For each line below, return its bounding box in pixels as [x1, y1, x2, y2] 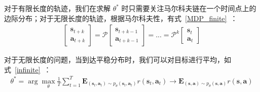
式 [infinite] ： [4, 64, 51, 74]
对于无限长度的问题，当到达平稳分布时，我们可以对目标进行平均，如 [4, 54, 231, 65]
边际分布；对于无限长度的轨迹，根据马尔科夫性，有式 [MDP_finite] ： [4, 13, 238, 23]
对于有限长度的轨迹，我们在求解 [4, 3, 110, 13]
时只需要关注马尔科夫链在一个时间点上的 [121, 3, 256, 13]
